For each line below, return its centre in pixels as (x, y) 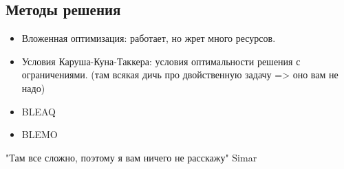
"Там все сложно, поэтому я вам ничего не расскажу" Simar (131, 157)
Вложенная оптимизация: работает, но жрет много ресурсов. (149, 38)
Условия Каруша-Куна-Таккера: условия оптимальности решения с (161, 61)
